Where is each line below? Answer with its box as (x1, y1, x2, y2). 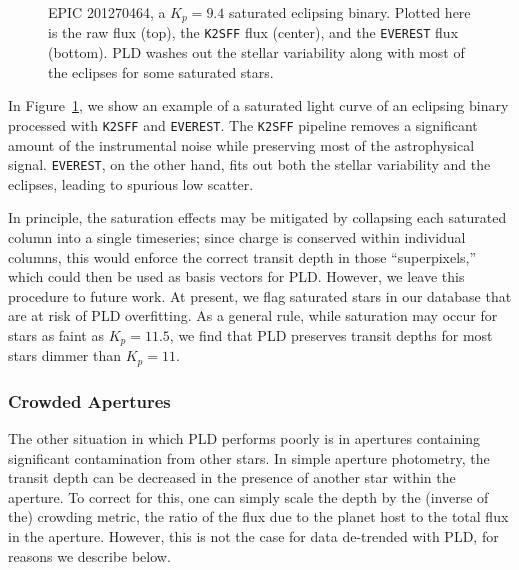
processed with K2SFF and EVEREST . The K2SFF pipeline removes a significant (8, 114, 478, 135)
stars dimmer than (8, 345, 122, 366)
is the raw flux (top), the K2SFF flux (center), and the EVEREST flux (48, 22, 459, 43)
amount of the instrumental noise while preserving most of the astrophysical (8, 134, 475, 155)
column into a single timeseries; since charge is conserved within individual (8, 226, 466, 247)
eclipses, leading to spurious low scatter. (8, 173, 254, 194)
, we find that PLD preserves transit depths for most (169, 324, 493, 345)
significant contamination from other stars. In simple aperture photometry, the (8, 447, 490, 468)
